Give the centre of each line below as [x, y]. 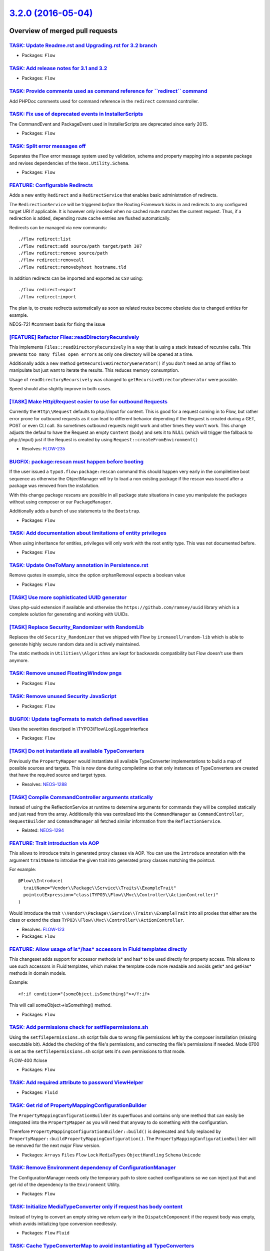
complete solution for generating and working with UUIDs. [69, 614]
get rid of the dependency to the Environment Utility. [65, 1185]
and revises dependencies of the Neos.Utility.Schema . [69, 163]
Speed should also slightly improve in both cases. [60, 389]
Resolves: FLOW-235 [43, 449]
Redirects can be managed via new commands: [58, 227]
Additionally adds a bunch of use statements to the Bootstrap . [75, 511]
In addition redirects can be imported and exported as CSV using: [76, 278]
